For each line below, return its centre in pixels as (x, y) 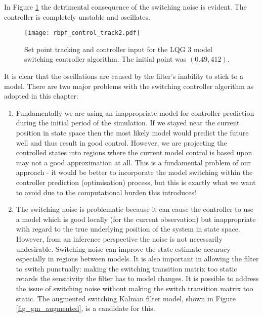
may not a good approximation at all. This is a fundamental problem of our (134, 162)
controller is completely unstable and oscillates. (77, 16)
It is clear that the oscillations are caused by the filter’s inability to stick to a (124, 76)
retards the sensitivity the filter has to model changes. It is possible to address (137, 278)
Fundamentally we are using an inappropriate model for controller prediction (135, 112)
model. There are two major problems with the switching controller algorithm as (129, 86)
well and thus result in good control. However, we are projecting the (121, 142)
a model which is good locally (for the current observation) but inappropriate (136, 219)
